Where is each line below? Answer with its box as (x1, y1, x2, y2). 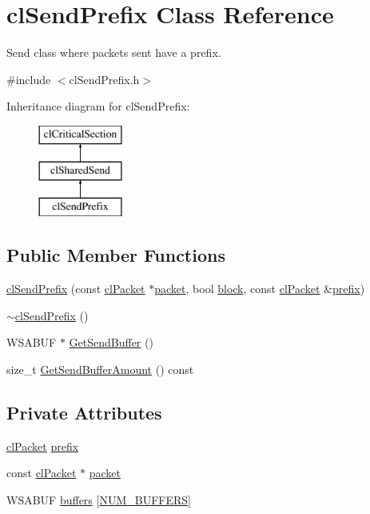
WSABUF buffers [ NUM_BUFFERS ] (6, 491, 191, 508)
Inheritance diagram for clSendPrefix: (6, 98, 190, 114)
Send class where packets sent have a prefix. (6, 44, 221, 61)
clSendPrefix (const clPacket (6, 280, 145, 297)
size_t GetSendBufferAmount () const (6, 360, 194, 377)
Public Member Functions (6, 243, 225, 267)
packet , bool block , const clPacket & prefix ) (154, 280, 365, 297)
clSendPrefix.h (69, 70, 140, 87)
